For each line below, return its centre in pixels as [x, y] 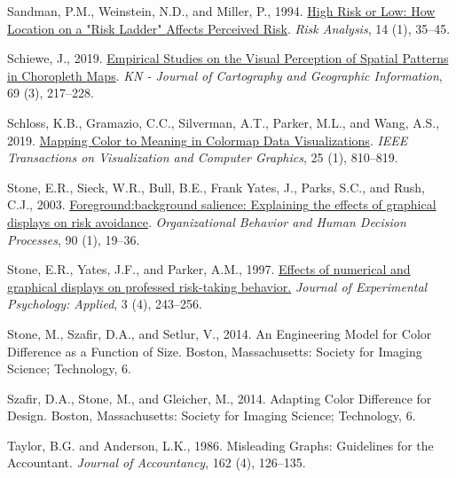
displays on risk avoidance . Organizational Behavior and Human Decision [207, 221]
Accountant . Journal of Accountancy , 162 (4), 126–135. [157, 462]
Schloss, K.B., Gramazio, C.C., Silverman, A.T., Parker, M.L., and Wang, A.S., [224, 122]
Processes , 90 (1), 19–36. [74, 239]
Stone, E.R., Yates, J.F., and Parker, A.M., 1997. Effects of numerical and [209, 269]
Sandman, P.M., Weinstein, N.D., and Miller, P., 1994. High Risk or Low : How [221, 11]
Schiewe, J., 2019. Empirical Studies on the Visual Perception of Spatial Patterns [228, 58]
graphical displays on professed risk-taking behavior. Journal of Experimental [217, 286]
